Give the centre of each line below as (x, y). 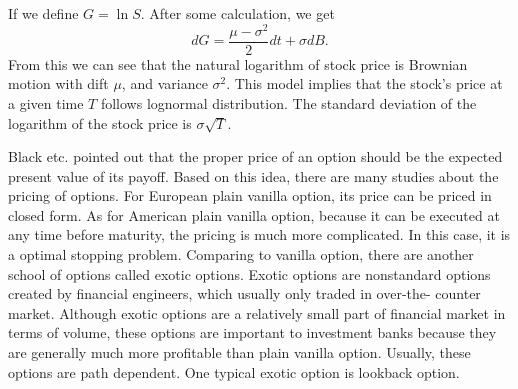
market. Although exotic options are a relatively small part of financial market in (257, 312)
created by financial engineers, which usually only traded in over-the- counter (244, 293)
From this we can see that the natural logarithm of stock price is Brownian (238, 63)
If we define (43, 13)
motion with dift (58, 83)
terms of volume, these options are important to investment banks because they (252, 332)
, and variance (164, 83)
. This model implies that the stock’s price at (364, 83)
